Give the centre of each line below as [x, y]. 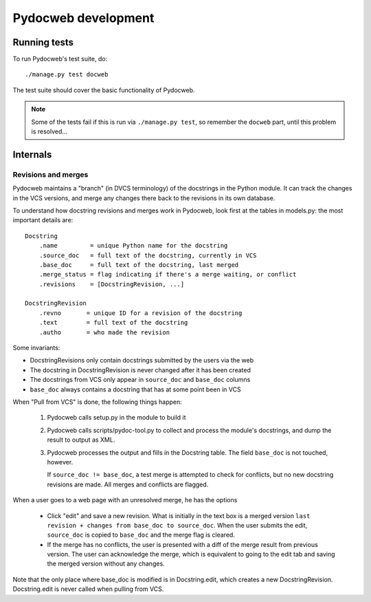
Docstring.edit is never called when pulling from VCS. [88, 589]
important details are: [43, 220]
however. [60, 462]
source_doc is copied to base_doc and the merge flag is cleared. [141, 535]
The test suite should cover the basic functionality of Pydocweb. [104, 90]
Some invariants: [36, 348]
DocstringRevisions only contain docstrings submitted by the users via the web [142, 361]
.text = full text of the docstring [113, 323]
